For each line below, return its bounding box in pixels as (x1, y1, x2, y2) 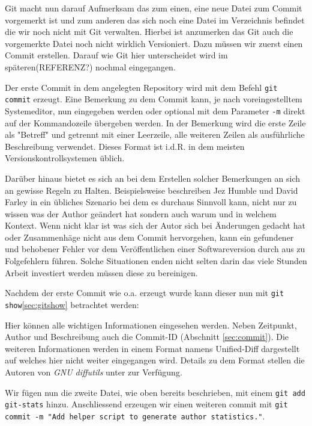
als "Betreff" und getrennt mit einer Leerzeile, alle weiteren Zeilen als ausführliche (5, 128, 305, 141)
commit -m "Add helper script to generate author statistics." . (5, 409, 265, 422)
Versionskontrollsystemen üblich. (5, 152, 125, 164)
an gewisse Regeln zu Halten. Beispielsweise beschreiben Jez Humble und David (5, 184, 298, 196)
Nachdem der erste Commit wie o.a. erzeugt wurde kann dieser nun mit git (5, 286, 284, 299)
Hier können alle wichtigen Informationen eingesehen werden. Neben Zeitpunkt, (5, 318, 297, 331)
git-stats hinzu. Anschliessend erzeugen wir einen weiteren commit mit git (5, 398, 288, 410)
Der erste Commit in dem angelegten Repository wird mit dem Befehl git (5, 81, 278, 93)
